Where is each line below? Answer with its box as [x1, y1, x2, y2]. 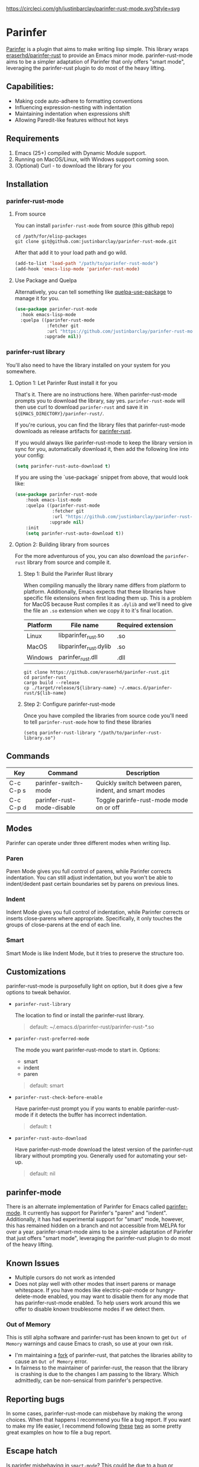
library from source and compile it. [27, 559, 111, 566]
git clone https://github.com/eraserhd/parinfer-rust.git [23, 669, 170, 675]
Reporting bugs [6, 1394, 65, 1404]
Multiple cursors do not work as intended [14, 1274, 115, 1281]
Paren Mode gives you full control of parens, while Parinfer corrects [6, 867, 172, 875]
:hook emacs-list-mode [25, 497, 82, 503]
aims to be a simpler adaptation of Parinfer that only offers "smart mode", [6, 58, 185, 65]
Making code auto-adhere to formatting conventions [14, 97, 143, 105]
